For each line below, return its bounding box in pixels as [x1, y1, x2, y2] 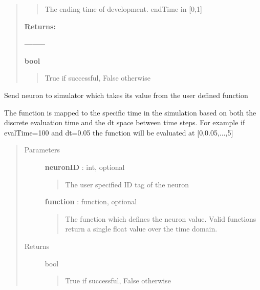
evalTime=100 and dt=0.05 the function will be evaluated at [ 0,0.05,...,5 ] [4, 127, 233, 138]
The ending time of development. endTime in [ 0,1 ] [45, 4, 202, 14]
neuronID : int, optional [45, 161, 125, 172]
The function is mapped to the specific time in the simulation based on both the [4, 107, 256, 118]
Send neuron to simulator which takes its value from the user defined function [4, 89, 248, 100]
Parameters [24, 144, 60, 155]
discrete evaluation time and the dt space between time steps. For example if [4, 117, 245, 128]
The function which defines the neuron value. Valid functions [65, 213, 256, 224]
